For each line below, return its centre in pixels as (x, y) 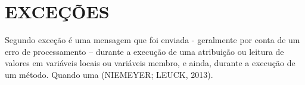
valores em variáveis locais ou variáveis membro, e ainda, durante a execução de (150, 63)
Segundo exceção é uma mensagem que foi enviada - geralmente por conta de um (152, 40)
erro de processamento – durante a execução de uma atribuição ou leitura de (144, 51)
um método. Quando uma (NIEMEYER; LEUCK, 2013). (109, 74)
